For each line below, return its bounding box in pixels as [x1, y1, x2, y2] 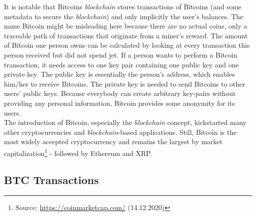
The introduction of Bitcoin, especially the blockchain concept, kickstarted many [4, 117, 247, 127]
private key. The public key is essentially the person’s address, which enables [4, 69, 235, 79]
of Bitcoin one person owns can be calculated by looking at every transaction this [4, 40, 250, 50]
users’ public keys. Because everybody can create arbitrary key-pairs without [4, 88, 236, 98]
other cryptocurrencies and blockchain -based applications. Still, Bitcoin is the [4, 126, 237, 137]
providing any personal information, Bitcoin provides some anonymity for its [4, 97, 235, 108]
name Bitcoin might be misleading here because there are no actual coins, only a [4, 21, 248, 31]
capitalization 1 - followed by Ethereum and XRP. [4, 146, 152, 158]
